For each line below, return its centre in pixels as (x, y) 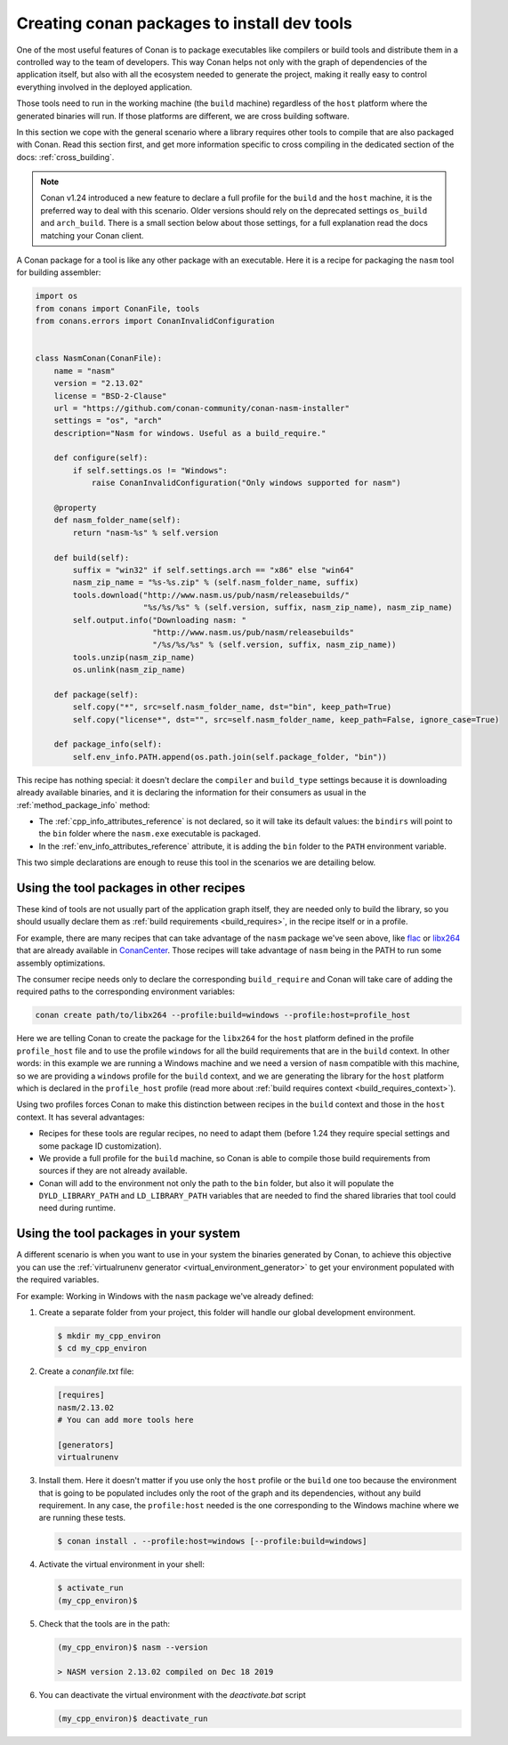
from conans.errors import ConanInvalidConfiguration (155, 321)
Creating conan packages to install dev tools (185, 23)
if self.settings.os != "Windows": (150, 470)
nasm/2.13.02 (86, 1407)
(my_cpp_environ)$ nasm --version (133, 1647)
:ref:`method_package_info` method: (83, 804)
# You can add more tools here (126, 1420)
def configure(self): (101, 458)
